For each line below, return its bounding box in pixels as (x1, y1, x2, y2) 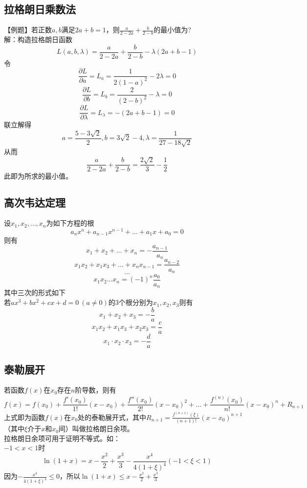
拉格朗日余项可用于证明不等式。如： (4, 433, 120, 443)
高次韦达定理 (4, 195, 66, 210)
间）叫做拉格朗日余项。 (58, 423, 134, 434)
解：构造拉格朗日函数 (4, 34, 72, 45)
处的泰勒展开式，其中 (78, 412, 147, 422)
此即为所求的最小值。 (4, 171, 72, 181)
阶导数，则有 (75, 385, 116, 395)
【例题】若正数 (4, 24, 52, 35)
